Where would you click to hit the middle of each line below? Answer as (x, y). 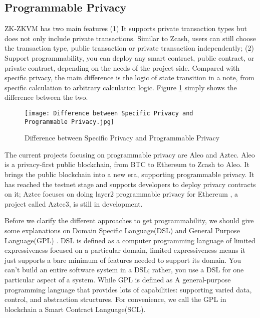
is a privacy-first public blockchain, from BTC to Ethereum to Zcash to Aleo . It (127, 164)
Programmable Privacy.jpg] (69, 122)
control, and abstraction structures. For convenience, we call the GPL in (115, 299)
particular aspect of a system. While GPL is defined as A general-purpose (118, 279)
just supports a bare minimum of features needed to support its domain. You (123, 260)
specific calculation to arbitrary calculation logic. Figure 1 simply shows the (121, 87)
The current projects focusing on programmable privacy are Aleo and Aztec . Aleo (130, 154)
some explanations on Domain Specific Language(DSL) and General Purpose (122, 230)
